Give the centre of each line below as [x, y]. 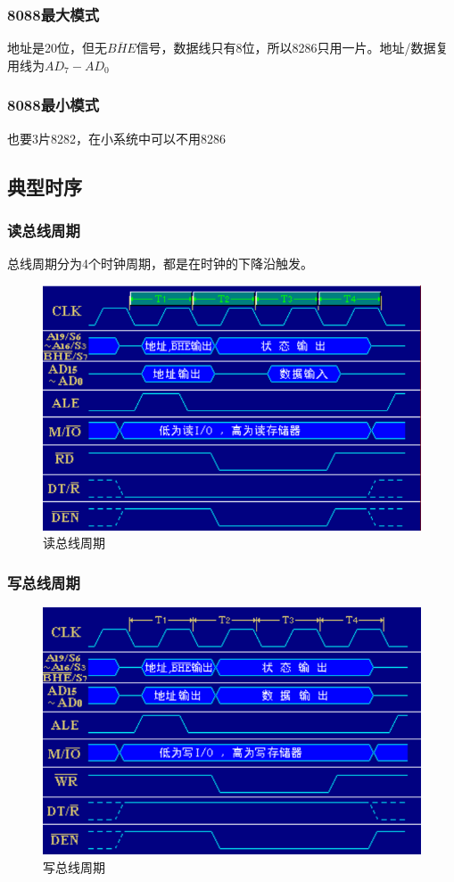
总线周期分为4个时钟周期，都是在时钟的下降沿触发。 [160, 264]
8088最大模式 [54, 14]
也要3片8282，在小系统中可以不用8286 [116, 138]
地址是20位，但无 [57, 48]
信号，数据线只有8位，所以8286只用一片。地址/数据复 [292, 48]
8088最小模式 [54, 105]
